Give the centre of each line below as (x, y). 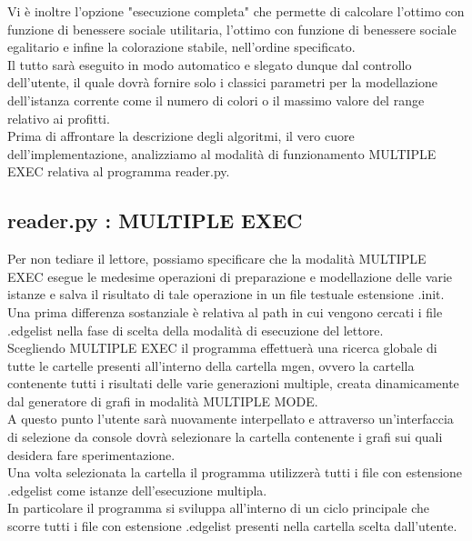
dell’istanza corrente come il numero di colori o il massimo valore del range (216, 100)
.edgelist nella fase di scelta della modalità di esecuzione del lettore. (196, 330)
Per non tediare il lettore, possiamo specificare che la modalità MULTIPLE (217, 259)
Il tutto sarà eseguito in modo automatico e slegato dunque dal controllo (210, 64)
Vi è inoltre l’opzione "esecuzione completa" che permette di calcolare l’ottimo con (236, 11)
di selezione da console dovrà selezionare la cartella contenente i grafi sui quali (225, 437)
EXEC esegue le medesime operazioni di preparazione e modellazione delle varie (230, 276)
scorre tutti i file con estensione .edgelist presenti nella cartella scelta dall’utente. (232, 526)
